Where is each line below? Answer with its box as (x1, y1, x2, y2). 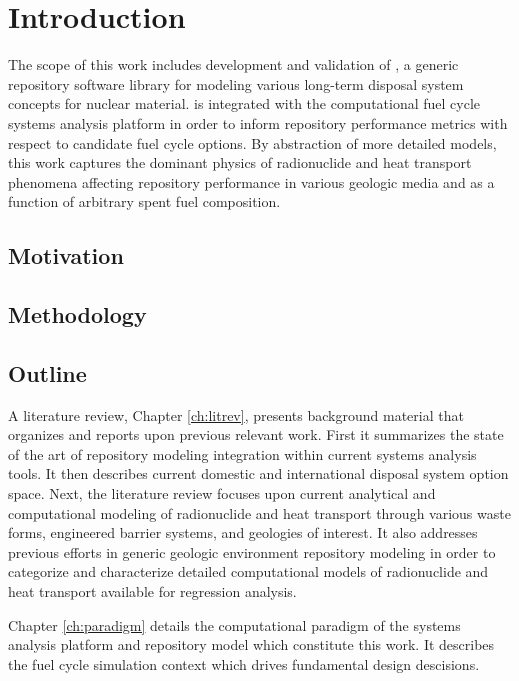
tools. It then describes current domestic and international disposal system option (8, 463, 509, 484)
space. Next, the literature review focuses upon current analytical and (8, 483, 436, 504)
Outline (8, 357, 87, 388)
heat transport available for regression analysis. (8, 580, 297, 601)
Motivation (8, 240, 124, 271)
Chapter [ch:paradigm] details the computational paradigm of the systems (8, 614, 461, 635)
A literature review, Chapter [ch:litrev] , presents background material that (8, 404, 464, 425)
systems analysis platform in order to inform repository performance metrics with (8, 112, 508, 133)
